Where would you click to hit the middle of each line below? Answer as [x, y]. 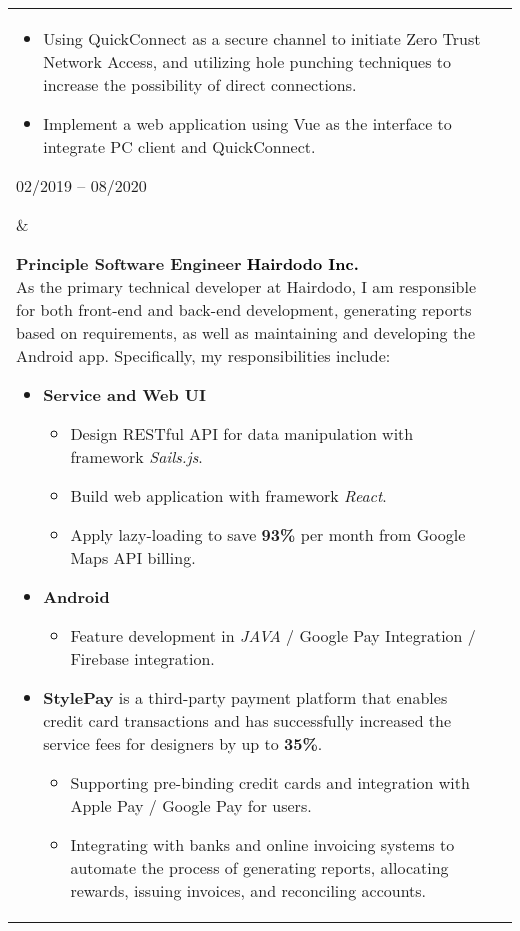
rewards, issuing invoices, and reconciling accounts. [248, 890]
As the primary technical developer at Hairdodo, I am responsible [246, 286]
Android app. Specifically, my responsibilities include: [203, 355]
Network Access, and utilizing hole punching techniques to [247, 61]
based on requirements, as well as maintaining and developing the [246, 332]
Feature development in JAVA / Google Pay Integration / [273, 635]
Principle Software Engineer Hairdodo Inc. [187, 263]
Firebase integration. [142, 658]
